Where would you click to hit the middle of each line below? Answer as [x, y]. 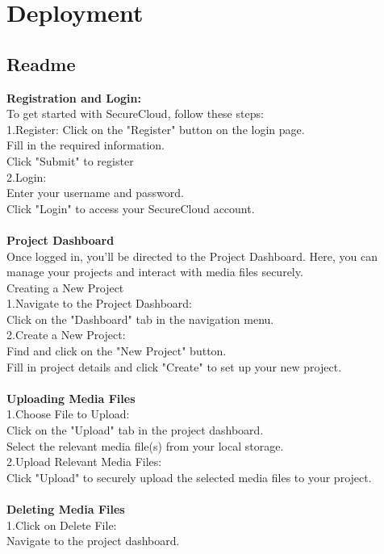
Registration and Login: [74, 97]
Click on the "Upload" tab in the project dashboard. [135, 430]
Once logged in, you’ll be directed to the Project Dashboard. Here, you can [192, 256]
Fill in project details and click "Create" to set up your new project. [174, 366]
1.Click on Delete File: [62, 525]
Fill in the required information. [86, 145]
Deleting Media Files [66, 509]
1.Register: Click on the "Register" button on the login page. [156, 129]
